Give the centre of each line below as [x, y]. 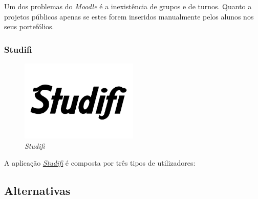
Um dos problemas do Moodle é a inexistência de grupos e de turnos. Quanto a [128, 6]
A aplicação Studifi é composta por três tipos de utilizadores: [100, 163]
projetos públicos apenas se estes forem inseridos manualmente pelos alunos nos [129, 16]
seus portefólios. [29, 26]
